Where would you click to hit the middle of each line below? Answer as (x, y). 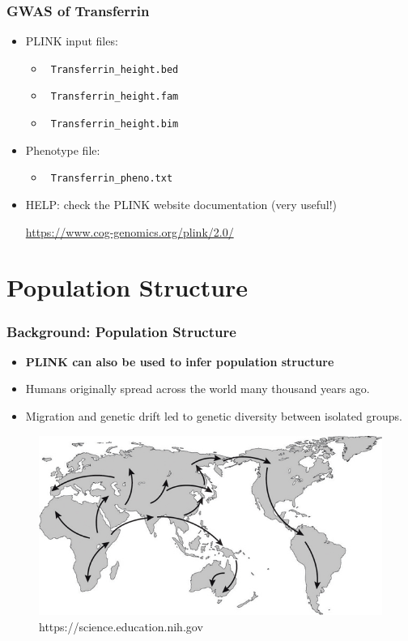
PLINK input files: (72, 41)
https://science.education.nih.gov (121, 626)
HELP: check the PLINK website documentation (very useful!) (181, 205)
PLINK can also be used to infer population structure (180, 361)
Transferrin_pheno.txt (112, 179)
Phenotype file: (63, 150)
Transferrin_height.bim (115, 124)
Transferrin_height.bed (115, 69)
